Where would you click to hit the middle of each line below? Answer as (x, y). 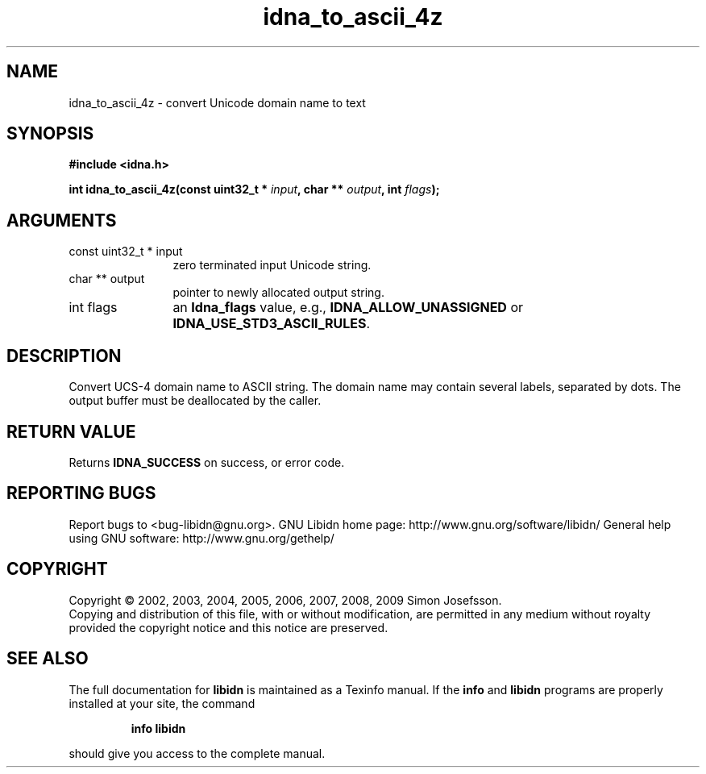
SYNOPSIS (50, 134)
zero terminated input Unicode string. (272, 265)
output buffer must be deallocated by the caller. (195, 401)
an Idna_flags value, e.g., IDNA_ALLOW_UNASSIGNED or (348, 308)
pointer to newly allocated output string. (278, 293)
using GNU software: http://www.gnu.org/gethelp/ (201, 538)
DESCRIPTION (64, 356)
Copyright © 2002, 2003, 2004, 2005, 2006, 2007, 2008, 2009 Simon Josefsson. (285, 600)
